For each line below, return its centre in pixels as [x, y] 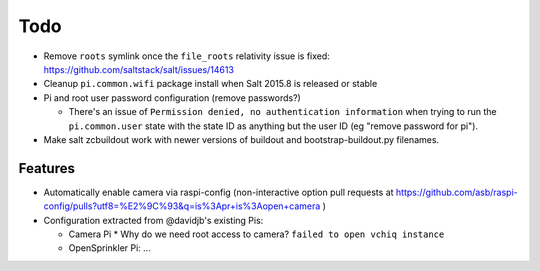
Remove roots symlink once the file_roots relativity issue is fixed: [186, 56]
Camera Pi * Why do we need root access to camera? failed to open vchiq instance [256, 234]
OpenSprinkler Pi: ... [110, 248]
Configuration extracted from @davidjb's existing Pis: [153, 220]
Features [46, 168]
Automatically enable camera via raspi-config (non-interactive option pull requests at [218, 192]
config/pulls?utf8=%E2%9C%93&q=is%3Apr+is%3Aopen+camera [182, 206]
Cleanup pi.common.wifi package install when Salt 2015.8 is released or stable [210, 84]
